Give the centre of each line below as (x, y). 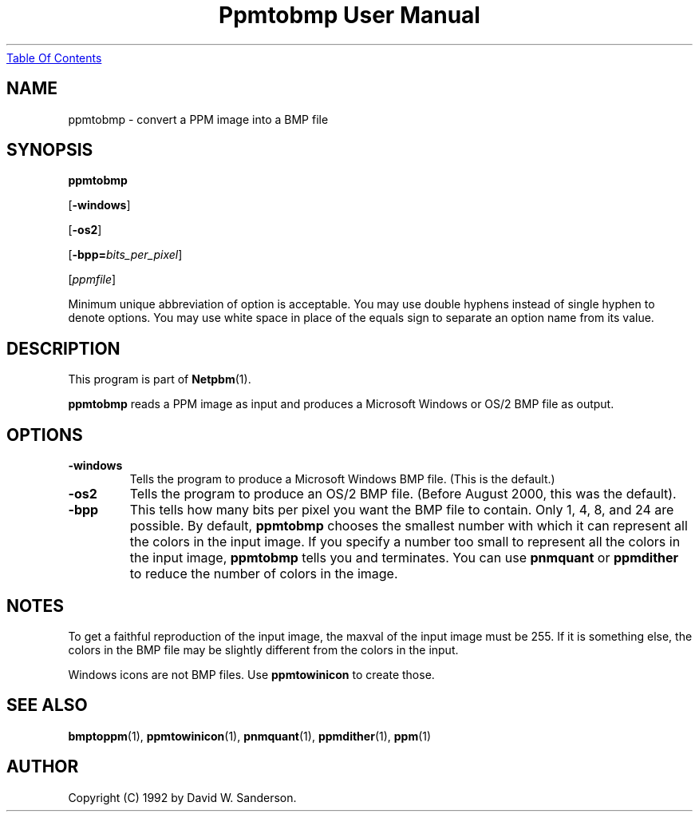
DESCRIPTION (63, 348)
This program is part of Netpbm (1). (160, 379)
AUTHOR (43, 767)
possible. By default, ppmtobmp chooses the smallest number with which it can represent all (409, 526)
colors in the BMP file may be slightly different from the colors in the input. (263, 649)
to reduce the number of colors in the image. (264, 574)
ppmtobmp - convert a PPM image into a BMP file (198, 119)
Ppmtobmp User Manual (349, 15)
